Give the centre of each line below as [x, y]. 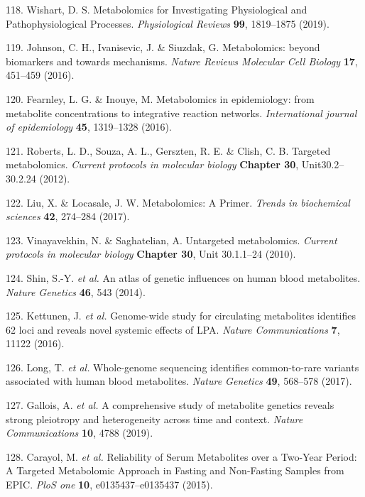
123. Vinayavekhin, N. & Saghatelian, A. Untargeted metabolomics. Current [171, 240]
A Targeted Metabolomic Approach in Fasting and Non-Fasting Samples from [175, 470]
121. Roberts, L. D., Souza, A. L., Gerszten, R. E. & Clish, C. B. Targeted [168, 150]
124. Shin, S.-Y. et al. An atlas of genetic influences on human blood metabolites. [183, 277]
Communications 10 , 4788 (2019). [80, 433]
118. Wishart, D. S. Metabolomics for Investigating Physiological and [157, 9]
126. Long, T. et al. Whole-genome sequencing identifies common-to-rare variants [182, 367]
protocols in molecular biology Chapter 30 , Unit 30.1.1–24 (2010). [151, 254]
